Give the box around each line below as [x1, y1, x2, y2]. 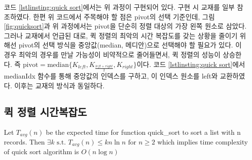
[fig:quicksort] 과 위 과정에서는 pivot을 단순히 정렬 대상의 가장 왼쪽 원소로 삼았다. [4, 21, 247, 31]
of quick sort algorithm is [4, 146, 79, 157]
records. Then [4, 136, 45, 146]
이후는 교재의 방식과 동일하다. [14, 80, 105, 90]
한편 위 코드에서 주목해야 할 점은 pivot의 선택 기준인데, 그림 [33, 11, 215, 21]
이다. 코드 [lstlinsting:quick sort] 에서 [136, 59, 245, 69]
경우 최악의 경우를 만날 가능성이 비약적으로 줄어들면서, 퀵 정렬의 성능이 [4, 49, 221, 59]
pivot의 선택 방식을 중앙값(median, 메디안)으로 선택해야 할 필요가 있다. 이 [18, 40, 242, 50]
